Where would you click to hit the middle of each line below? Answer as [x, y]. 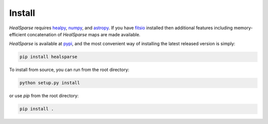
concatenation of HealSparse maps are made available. [84, 34]
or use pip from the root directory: [44, 96]
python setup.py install [50, 83]
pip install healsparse [49, 57]
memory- [243, 28]
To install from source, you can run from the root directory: [69, 70]
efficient [18, 34]
